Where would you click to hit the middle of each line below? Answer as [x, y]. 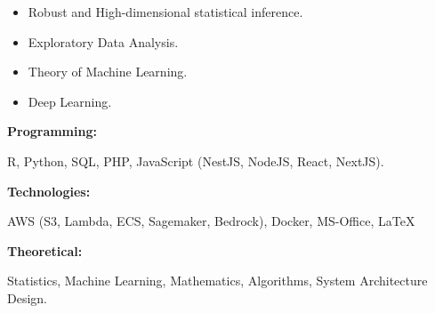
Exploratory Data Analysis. [103, 41]
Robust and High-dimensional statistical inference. [165, 12]
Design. [27, 297]
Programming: [52, 131]
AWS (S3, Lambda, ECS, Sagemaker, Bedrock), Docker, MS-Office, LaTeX [211, 221]
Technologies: [49, 191]
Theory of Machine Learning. [108, 72]
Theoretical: [45, 250]
